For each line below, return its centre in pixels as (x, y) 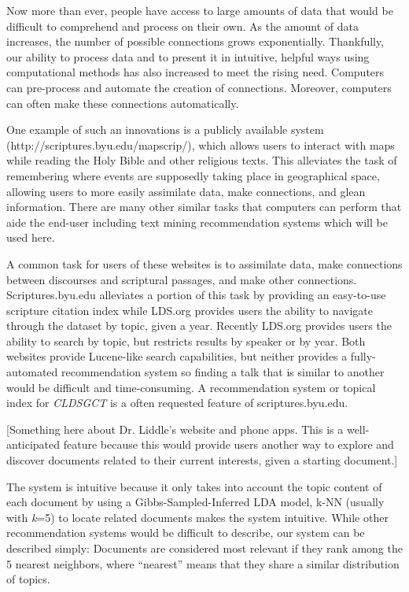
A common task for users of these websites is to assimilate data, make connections (204, 263)
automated (32, 372)
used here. (31, 237)
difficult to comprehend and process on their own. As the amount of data (182, 26)
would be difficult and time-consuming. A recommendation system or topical (191, 387)
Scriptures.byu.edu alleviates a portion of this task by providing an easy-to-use (196, 295)
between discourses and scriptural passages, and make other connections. (182, 279)
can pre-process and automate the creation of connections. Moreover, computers (199, 87)
